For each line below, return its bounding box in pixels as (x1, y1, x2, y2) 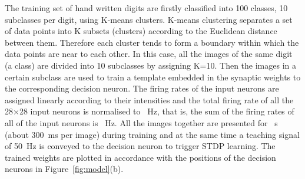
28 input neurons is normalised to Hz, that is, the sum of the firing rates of (19, 105, 294, 117)
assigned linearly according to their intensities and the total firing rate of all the (5, 93, 294, 106)
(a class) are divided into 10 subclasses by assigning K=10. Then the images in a (5, 59, 296, 71)
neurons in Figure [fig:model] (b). (5, 163, 124, 175)
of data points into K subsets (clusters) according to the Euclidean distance (5, 25, 277, 37)
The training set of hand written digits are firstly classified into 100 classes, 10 (5, 2, 288, 13)
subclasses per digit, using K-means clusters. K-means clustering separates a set (5, 13, 293, 25)
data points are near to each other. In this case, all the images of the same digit (5, 48, 293, 60)
